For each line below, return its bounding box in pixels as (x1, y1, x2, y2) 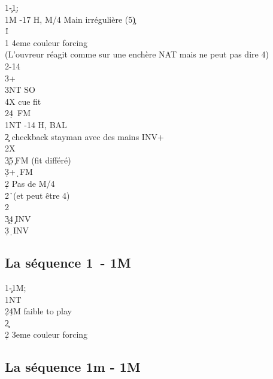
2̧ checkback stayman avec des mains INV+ (5, 130, 164, 142)
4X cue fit (5, 95, 41, 107)
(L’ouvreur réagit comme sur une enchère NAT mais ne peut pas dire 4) (5, 48, 269, 60)
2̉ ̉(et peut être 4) (5, 189, 70, 201)
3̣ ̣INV (5, 224, 29, 237)
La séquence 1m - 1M (5, 357, 141, 376)
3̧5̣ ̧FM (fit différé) (5, 153, 71, 166)
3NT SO (5, 83, 35, 96)
